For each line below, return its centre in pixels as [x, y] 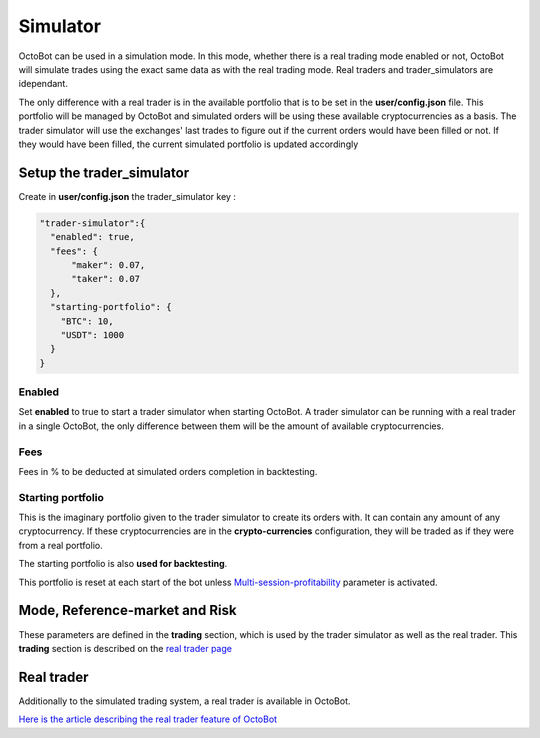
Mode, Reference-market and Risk [127, 610]
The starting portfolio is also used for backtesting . [123, 564]
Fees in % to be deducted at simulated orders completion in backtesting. [168, 471]
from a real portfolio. [61, 545]
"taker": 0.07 [105, 279]
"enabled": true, [92, 237]
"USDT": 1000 [92, 334]
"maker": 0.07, [108, 264]
